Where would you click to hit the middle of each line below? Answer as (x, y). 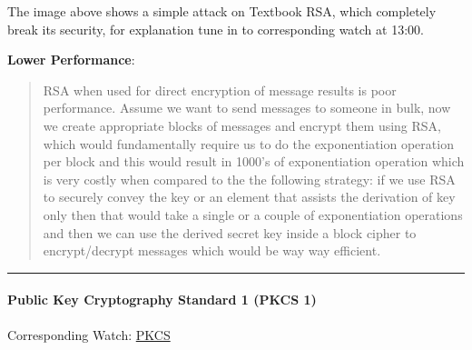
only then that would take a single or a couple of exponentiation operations (253, 214)
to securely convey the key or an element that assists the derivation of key (249, 197)
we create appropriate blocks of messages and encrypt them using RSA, (242, 125)
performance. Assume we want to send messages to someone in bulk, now (247, 108)
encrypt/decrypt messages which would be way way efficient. (212, 250)
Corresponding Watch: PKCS (89, 334)
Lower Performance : (71, 60)
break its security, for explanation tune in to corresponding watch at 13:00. (216, 29)
